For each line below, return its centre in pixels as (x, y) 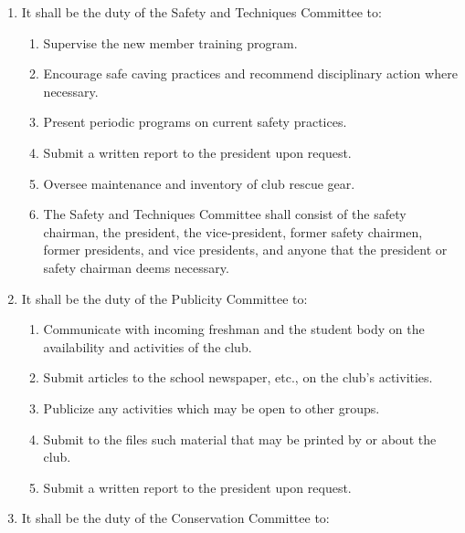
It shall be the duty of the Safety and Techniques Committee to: (201, 12)
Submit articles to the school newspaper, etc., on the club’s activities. (238, 377)
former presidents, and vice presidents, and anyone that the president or (245, 250)
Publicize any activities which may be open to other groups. (211, 408)
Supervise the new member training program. (170, 42)
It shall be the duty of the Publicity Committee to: (164, 298)
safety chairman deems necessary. (136, 267)
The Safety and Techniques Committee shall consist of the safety (225, 214)
